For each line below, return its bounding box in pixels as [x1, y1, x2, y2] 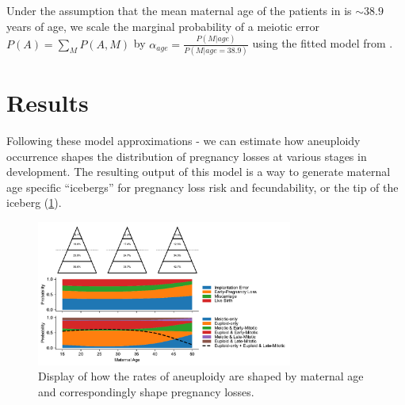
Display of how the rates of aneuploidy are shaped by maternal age [38, 368, 364, 384]
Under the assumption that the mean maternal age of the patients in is [6, 2, 352, 18]
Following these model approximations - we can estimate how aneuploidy [6, 132, 361, 148]
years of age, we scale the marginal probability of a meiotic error [6, 17, 320, 34]
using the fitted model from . [252, 35, 393, 52]
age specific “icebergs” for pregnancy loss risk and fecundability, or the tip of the [6, 178, 399, 195]
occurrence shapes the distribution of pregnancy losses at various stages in [6, 147, 367, 164]
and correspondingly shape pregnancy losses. [38, 383, 254, 399]
